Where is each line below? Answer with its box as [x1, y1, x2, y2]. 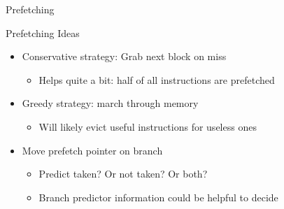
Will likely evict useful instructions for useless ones [38, 119, 257, 134]
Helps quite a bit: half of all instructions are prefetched [38, 72, 275, 87]
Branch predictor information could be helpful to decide [38, 189, 278, 204]
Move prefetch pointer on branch [22, 143, 163, 157]
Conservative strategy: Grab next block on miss [22, 49, 227, 64]
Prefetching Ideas [6, 25, 80, 40]
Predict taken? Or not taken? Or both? [38, 166, 208, 181]
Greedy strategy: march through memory [22, 96, 199, 110]
